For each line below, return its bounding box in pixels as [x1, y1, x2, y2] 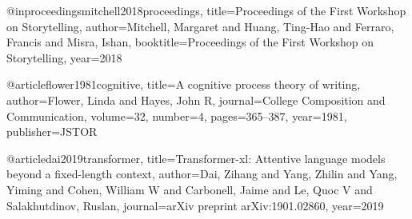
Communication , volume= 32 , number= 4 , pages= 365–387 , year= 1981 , [6, 107, 347, 124]
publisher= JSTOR [6, 123, 98, 140]
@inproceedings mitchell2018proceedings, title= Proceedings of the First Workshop [6, 2, 406, 18]
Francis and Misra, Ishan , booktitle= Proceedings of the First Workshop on [6, 34, 374, 50]
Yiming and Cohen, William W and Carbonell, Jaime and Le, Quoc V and [6, 181, 373, 197]
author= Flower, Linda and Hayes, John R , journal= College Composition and [6, 91, 386, 108]
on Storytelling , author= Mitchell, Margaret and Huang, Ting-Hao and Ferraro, [6, 18, 394, 34]
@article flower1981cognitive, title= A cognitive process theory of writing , [6, 76, 361, 93]
